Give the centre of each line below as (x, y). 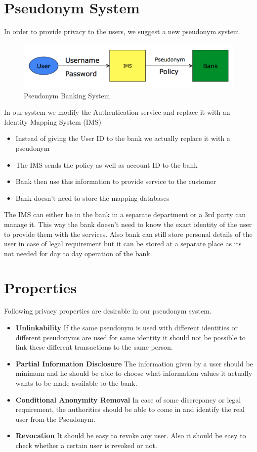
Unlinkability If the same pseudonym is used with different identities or (127, 328)
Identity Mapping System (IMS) (53, 121)
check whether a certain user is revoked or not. (86, 445)
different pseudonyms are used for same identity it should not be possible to (130, 337)
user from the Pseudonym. (55, 419)
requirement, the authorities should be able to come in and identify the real (130, 409)
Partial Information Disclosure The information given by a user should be (134, 363)
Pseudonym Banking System (67, 95)
